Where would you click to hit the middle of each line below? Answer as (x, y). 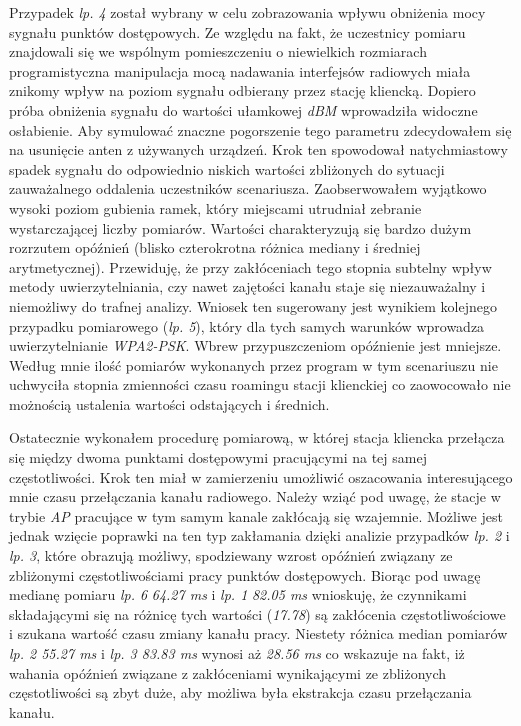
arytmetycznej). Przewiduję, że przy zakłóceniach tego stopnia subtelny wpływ (250, 266)
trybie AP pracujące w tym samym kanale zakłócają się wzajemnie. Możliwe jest (256, 515)
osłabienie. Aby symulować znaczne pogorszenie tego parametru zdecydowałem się (260, 129)
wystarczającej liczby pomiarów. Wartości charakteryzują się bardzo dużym (240, 227)
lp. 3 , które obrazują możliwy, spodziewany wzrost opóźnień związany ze (231, 555)
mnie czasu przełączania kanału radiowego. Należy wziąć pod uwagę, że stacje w (255, 496)
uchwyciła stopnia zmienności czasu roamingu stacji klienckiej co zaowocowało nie (260, 384)
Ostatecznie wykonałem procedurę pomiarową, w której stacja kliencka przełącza (257, 437)
